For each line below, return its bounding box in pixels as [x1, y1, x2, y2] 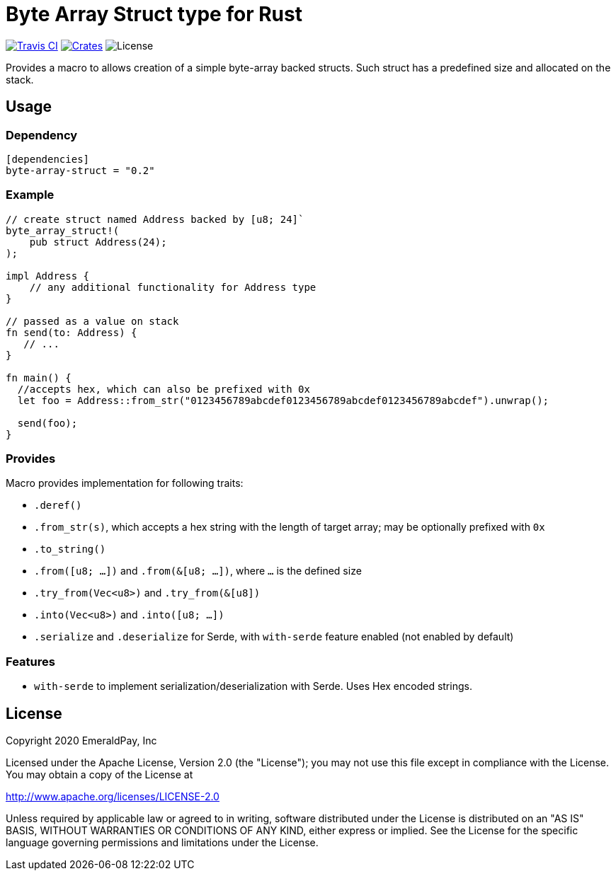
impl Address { [6, 270, 90, 282]
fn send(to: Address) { [6, 326, 137, 338]
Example [6, 188, 55, 202]
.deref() [34, 500, 82, 512]
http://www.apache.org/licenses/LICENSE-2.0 [6, 790, 219, 803]
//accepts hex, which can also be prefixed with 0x [17, 383, 310, 395]
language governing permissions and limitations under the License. [6, 836, 319, 849]
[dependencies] [6, 153, 90, 165]
